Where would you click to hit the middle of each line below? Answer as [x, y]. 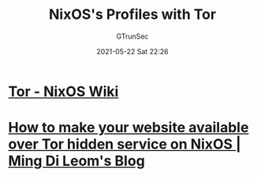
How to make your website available [128, 128]
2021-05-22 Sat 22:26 [132, 51]
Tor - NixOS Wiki [63, 91]
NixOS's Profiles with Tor [132, 15]
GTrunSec [132, 36]
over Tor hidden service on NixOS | [125, 144]
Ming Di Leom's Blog [77, 161]
